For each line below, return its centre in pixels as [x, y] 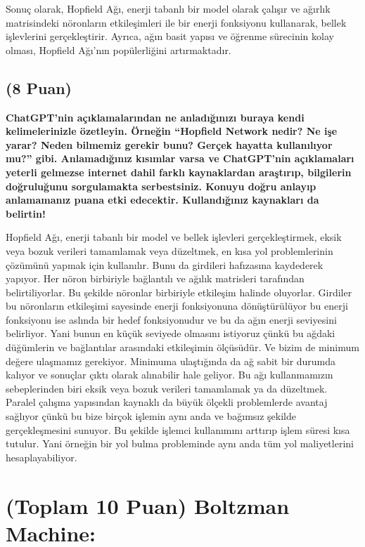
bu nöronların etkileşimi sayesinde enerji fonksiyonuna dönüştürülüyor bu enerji [177, 306]
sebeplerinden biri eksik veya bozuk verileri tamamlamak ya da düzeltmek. [167, 388]
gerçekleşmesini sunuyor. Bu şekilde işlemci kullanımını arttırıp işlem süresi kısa [178, 429]
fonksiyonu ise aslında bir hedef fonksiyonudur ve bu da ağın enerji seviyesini [171, 319]
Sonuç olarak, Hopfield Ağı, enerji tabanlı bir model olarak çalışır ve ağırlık [168, 8]
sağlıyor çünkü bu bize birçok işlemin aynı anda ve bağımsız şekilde [151, 416]
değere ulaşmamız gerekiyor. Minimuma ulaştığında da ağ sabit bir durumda [171, 361]
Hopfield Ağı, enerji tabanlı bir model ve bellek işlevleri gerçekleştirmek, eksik [174, 237]
